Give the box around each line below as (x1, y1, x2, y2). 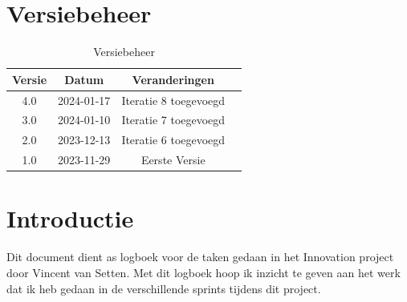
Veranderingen (132, 70, 214, 87)
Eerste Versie (140, 151, 206, 168)
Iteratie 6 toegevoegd (121, 131, 226, 148)
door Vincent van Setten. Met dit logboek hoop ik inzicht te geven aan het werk (6, 264, 401, 280)
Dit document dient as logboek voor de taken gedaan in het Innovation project (6, 248, 394, 265)
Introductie (6, 202, 134, 235)
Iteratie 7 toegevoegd (121, 111, 226, 128)
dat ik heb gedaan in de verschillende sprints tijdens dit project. (6, 280, 321, 296)
